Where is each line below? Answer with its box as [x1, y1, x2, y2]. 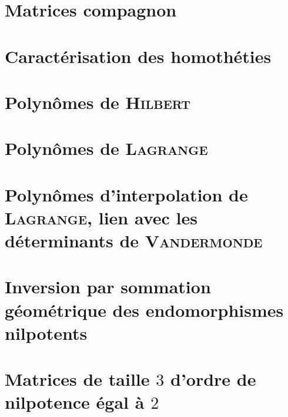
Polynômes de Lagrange [5, 136, 208, 160]
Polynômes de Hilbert [5, 90, 191, 114]
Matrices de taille [5, 367, 150, 391]
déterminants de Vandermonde [5, 229, 263, 253]
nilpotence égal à [5, 390, 145, 414]
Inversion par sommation [5, 274, 211, 299]
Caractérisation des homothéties [5, 44, 272, 68]
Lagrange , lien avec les [5, 205, 197, 229]
